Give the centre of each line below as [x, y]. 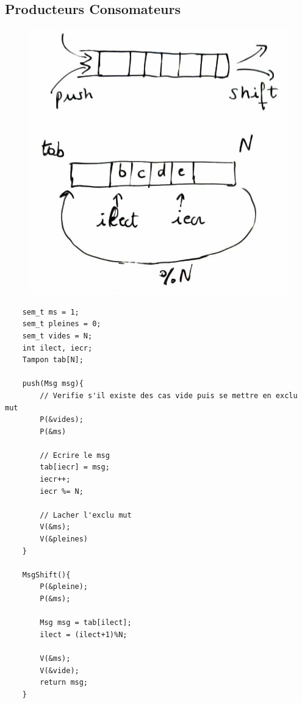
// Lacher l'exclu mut [86, 515]
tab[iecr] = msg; [75, 467]
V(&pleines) [64, 539]
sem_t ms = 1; [51, 312]
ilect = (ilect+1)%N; [84, 634]
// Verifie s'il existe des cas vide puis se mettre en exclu [169, 395]
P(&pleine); [64, 587]
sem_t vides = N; [57, 336]
